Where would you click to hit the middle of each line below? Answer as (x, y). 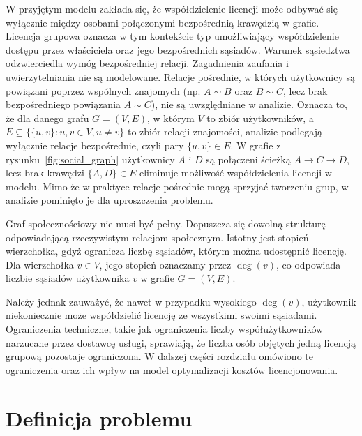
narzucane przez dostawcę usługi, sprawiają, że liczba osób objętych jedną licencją (181, 342)
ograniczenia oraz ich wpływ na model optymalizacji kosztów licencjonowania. (172, 369)
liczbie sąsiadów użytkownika (68, 278)
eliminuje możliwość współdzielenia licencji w (235, 173)
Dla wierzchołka (40, 264)
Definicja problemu (99, 418)
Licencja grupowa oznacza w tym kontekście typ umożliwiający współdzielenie (172, 36)
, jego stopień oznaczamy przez (165, 264)
